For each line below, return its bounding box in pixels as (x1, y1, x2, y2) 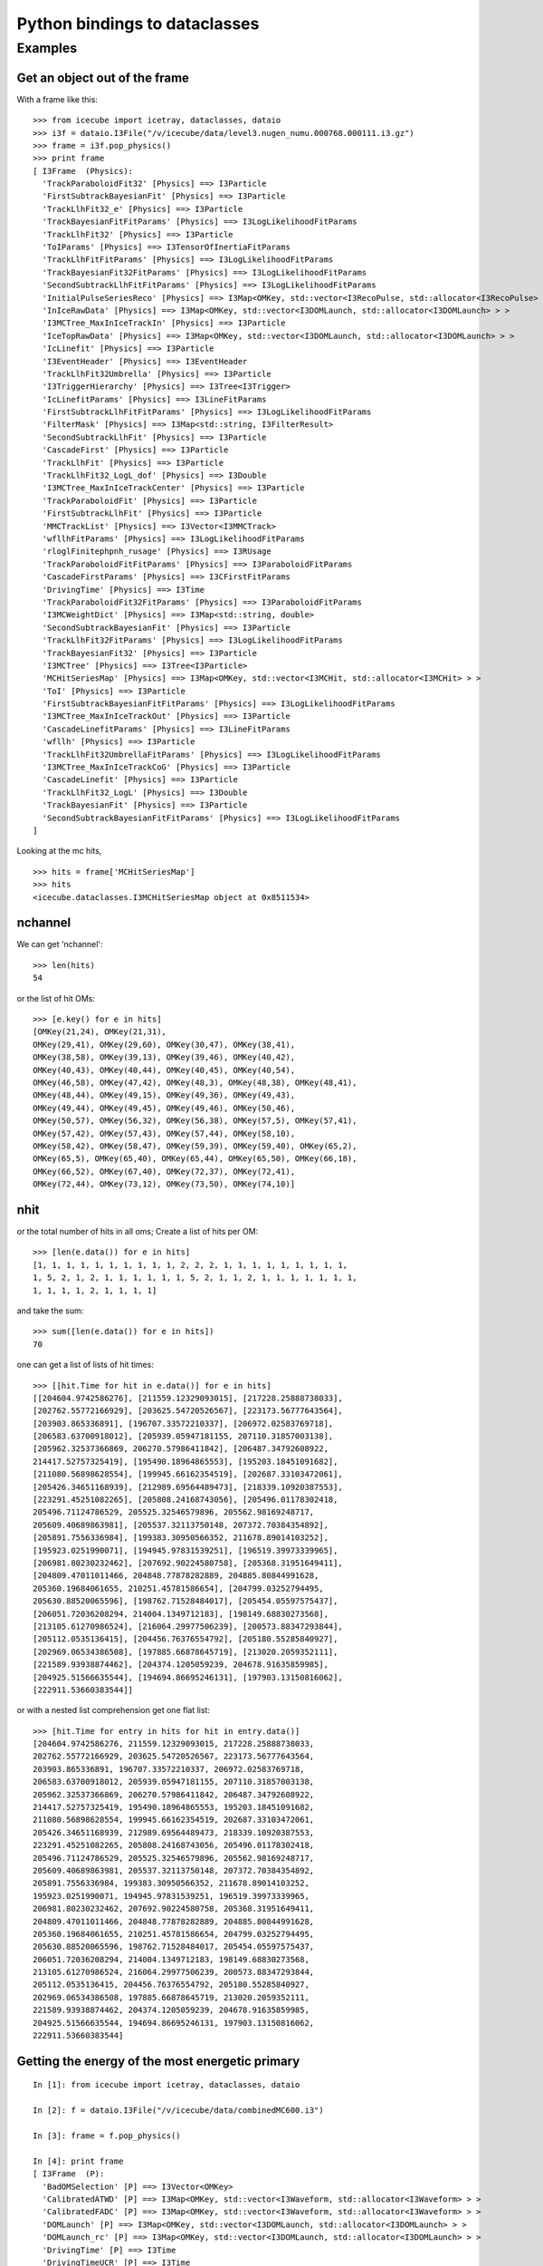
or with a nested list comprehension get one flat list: (16, 1705, 210, 1716)
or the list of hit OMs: (16, 993, 95, 1003)
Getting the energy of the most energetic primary (16, 2053, 300, 2068)
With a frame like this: (16, 93, 99, 104)
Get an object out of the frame (16, 70, 190, 85)
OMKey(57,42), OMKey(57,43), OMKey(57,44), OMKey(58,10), (33, 1128, 296, 1138)
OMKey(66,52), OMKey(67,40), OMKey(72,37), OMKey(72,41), (33, 1166, 296, 1177)
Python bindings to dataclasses (16, 14, 260, 34)
